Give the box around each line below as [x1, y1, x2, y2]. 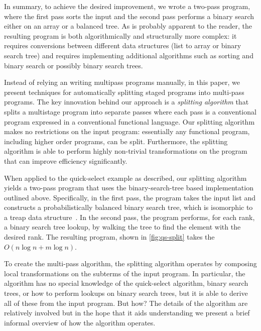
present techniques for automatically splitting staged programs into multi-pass [4, 86, 244, 97]
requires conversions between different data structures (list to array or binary [4, 40, 241, 51]
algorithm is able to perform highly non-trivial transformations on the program [4, 146, 247, 156]
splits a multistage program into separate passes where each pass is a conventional [4, 106, 256, 117]
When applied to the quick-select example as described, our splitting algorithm [4, 172, 247, 183]
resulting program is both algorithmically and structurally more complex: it [4, 30, 237, 41]
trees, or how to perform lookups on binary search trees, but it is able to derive [4, 288, 248, 298]
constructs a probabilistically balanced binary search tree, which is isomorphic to [4, 202, 253, 212]
